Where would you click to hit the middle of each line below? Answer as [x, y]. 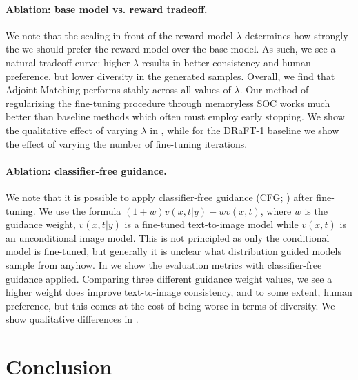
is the [316, 210]
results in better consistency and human [226, 62]
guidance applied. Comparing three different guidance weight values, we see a [169, 278]
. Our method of [274, 89]
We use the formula [80, 210]
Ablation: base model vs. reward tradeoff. [107, 9]
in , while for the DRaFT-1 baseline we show [245, 130]
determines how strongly [297, 35]
